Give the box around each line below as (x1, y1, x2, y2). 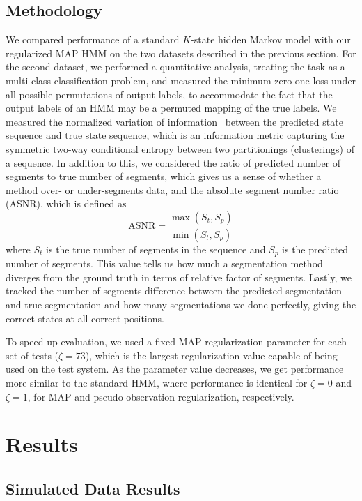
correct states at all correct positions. (6, 311, 164, 325)
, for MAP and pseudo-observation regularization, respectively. (27, 389, 294, 403)
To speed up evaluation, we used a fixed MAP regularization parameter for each (6, 334, 347, 349)
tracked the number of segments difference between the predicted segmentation (6, 283, 342, 298)
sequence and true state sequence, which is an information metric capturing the (6, 128, 345, 142)
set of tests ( (6, 347, 59, 362)
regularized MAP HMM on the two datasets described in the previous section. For (6, 45, 356, 60)
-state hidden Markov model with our (191, 32, 351, 47)
